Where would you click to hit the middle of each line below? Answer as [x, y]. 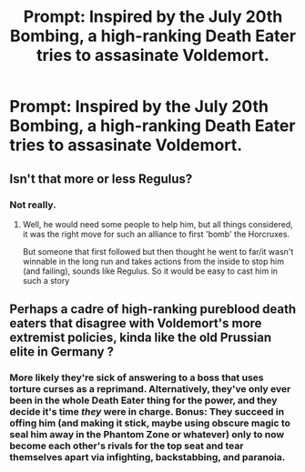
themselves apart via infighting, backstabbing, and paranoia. [147, 457]
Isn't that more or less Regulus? [101, 179]
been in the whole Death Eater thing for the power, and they [143, 400]
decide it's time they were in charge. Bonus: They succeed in [147, 412]
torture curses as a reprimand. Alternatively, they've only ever [150, 389]
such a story [46, 280]
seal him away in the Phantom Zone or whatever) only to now [147, 435]
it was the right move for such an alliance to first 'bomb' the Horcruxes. [156, 234]
